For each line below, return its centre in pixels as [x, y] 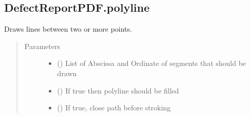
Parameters [42, 46]
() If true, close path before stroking [114, 108]
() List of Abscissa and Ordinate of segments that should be [152, 63]
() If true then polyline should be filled [118, 90]
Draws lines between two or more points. [68, 29]
